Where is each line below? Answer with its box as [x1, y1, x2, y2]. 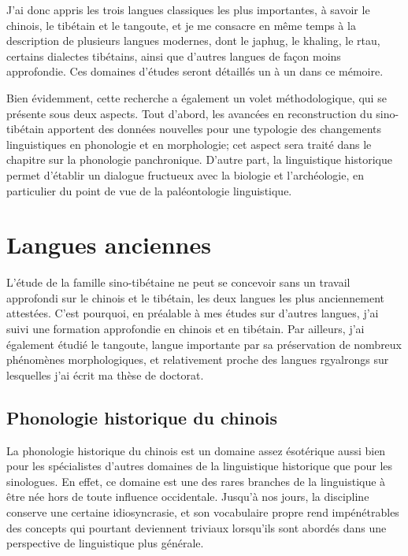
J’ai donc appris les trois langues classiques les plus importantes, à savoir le [6, 2, 370, 17]
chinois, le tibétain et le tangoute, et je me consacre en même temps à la [6, 17, 356, 33]
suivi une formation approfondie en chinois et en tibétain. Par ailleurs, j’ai [6, 321, 365, 337]
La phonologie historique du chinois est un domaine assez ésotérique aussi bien [6, 442, 386, 458]
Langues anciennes [6, 228, 211, 261]
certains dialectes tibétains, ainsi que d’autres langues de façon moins [6, 47, 341, 64]
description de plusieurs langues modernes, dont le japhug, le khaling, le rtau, [6, 32, 380, 49]
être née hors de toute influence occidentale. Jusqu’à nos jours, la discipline [6, 488, 369, 505]
